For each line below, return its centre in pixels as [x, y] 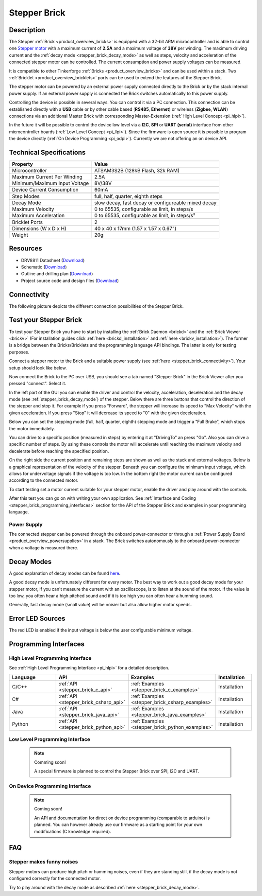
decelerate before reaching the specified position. [59, 451]
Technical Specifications [47, 152]
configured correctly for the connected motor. [55, 878]
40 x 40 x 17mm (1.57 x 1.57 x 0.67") [135, 228]
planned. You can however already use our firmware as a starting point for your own [118, 825]
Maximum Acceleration [38, 215]
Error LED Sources [37, 619]
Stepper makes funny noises [43, 862]
